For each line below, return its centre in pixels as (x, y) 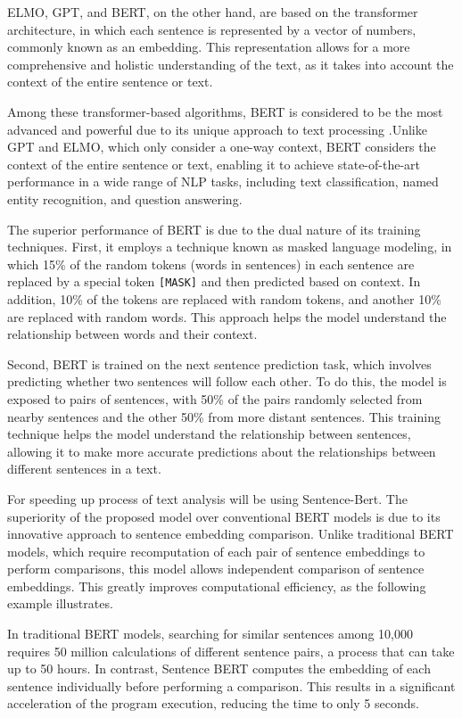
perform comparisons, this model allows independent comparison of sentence (216, 569)
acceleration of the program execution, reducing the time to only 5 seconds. (213, 703)
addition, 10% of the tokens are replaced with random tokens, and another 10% (224, 298)
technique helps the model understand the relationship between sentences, (209, 434)
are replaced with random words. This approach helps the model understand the (227, 316)
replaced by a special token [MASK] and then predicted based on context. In (214, 281)
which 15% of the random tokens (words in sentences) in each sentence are (211, 264)
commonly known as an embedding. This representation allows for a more (209, 47)
